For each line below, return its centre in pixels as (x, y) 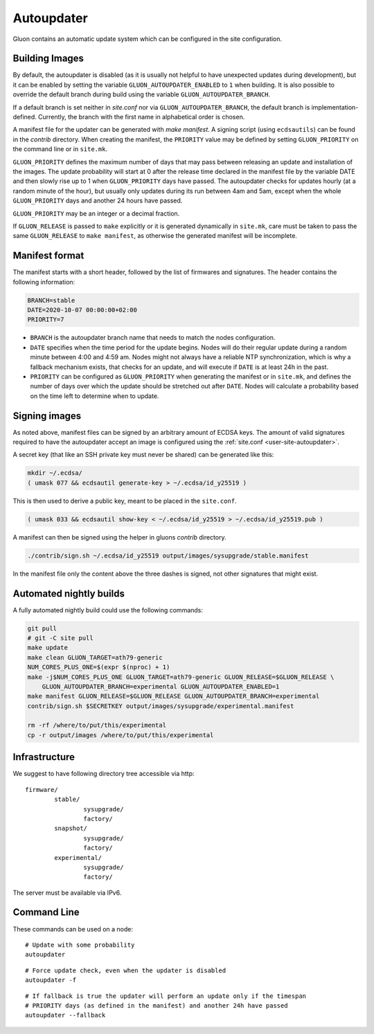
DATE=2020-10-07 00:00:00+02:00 (82, 310)
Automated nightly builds (69, 593)
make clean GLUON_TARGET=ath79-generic (95, 657)
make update (48, 648)
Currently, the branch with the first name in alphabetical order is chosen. (142, 117)
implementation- (335, 107)
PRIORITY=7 (46, 320)
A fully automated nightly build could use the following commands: (108, 610)
